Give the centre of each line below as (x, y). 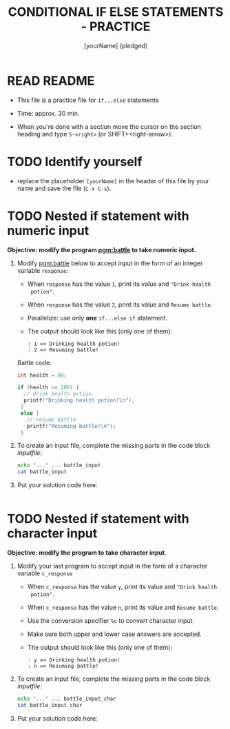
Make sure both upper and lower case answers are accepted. (114, 634)
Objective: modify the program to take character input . (87, 553)
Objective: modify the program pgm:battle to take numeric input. (102, 249)
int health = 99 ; (42, 375)
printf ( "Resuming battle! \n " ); (71, 426)
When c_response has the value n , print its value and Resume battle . (123, 608)
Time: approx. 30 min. (48, 113)
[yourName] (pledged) (116, 45)
